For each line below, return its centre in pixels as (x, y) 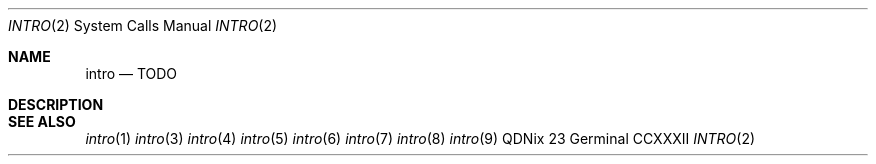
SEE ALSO (42, 121)
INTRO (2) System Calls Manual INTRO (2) (143, 25)
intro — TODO (131, 73)
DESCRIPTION (56, 104)
